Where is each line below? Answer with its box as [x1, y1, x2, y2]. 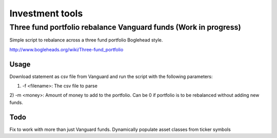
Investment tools [9, 8, 83, 19]
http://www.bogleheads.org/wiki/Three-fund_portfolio [9, 46, 124, 52]
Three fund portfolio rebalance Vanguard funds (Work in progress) [9, 23, 241, 32]
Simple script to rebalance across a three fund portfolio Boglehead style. [9, 37, 163, 43]
